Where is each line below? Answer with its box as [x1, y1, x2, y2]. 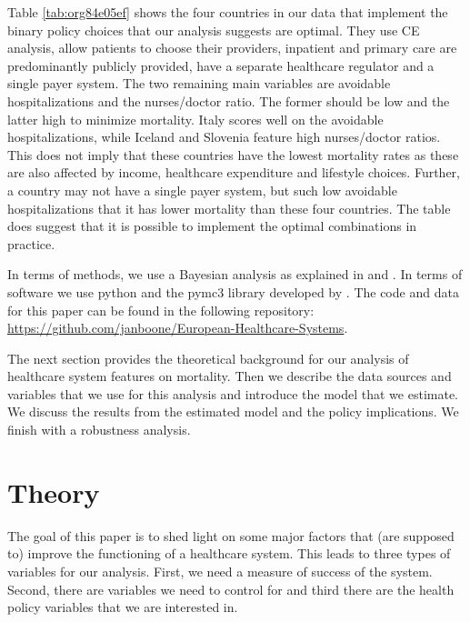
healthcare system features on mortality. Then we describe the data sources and [7, 366, 452, 386]
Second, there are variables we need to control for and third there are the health [7, 579, 455, 598]
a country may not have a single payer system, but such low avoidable [7, 180, 397, 199]
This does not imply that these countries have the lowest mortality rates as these [7, 145, 459, 164]
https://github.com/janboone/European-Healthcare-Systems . [7, 318, 348, 337]
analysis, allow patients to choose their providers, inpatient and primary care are [7, 38, 457, 57]
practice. [7, 234, 55, 253]
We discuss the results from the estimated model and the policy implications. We [7, 402, 459, 421]
